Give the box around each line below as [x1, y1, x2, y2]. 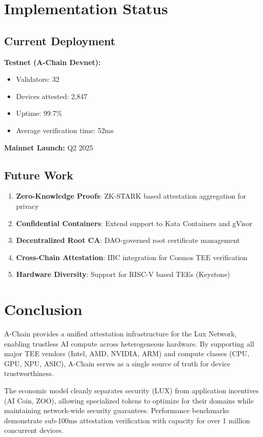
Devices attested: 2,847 [16, 90, 88, 101]
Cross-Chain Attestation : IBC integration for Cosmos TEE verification [16, 252, 248, 262]
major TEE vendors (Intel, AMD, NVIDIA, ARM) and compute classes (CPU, [4, 348, 249, 359]
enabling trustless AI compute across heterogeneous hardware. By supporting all [4, 338, 254, 349]
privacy [16, 200, 39, 211]
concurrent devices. [4, 425, 63, 435]
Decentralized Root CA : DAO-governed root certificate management [16, 235, 240, 245]
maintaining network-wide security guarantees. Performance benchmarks [4, 405, 229, 416]
